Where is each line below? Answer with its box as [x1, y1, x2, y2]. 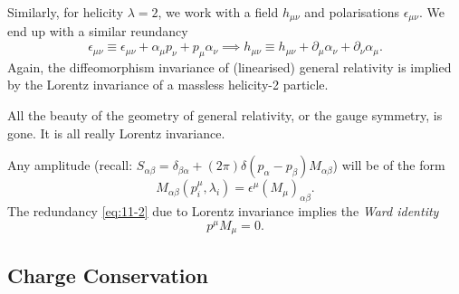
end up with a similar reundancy [7, 22, 188, 41]
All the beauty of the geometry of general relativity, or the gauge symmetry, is [7, 106, 443, 125]
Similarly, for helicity [7, 3, 124, 21]
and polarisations [304, 3, 399, 21]
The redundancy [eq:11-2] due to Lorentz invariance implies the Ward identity [7, 202, 439, 221]
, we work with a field [158, 3, 279, 21]
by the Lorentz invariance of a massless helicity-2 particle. [7, 75, 329, 94]
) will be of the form [332, 156, 445, 175]
